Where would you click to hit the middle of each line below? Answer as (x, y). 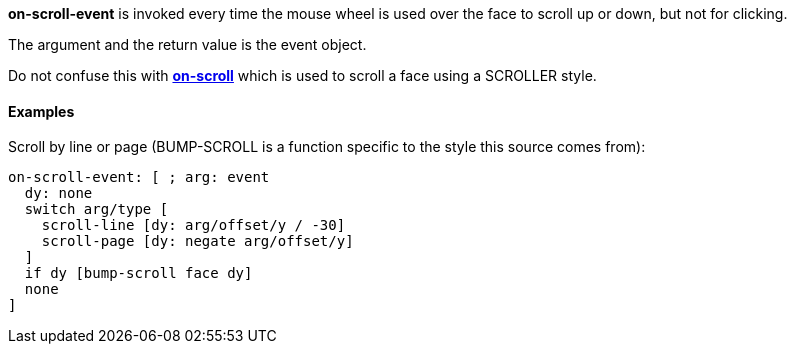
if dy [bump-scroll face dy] (138, 273)
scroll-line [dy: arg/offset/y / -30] (193, 225)
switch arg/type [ (96, 209)
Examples (41, 111)
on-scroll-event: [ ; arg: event (139, 177)
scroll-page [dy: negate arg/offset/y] (197, 241)
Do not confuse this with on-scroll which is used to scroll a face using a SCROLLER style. (302, 75)
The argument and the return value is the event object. (187, 44)
